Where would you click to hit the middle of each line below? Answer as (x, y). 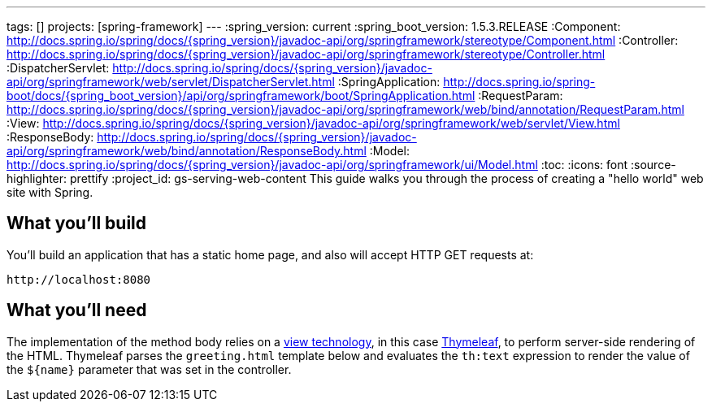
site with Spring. (50, 192)
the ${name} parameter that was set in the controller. (149, 369)
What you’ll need (77, 310)
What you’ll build (77, 224)
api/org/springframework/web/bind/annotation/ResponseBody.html (187, 151)
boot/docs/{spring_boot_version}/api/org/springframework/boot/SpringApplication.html (241, 95)
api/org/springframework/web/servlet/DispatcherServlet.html (171, 82)
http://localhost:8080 (79, 279)
